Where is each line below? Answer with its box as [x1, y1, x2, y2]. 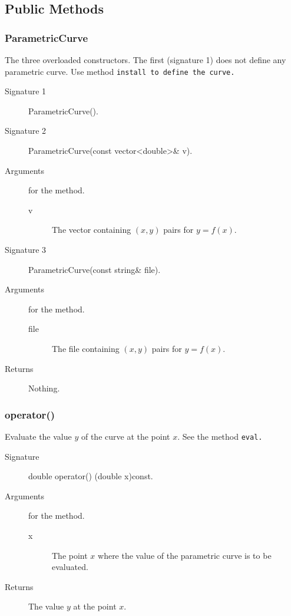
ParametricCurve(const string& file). [28, 263, 161, 275]
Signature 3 [5, 243, 47, 255]
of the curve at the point [81, 430, 170, 442]
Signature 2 [5, 124, 47, 137]
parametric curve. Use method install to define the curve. [5, 65, 235, 77]
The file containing [52, 342, 120, 354]
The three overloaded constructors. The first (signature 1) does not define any [5, 54, 286, 65]
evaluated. [52, 561, 88, 573]
